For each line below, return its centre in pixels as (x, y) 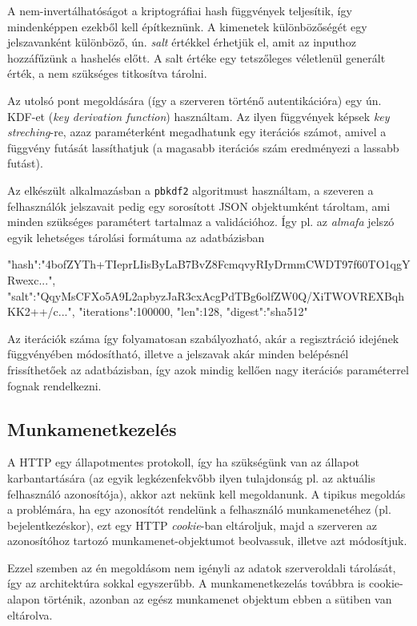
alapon (24, 599)
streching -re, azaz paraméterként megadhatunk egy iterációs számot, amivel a (197, 132)
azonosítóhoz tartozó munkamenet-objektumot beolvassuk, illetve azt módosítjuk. (207, 541)
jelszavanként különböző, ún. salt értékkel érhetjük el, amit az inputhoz (182, 42)
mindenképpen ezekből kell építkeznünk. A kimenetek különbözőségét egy (187, 26)
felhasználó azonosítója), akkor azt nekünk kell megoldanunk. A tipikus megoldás (206, 493)
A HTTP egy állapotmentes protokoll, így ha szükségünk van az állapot (183, 462)
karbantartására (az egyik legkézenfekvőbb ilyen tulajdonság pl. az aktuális (191, 477)
